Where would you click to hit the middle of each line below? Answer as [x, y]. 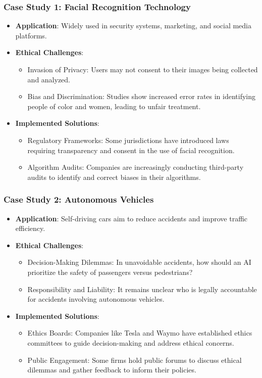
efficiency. [30, 228]
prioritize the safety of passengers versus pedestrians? [110, 272]
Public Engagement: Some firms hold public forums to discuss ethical [135, 360]
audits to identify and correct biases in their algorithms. [114, 177]
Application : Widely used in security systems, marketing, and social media [134, 26]
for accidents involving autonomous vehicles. [96, 299]
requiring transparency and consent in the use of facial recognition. [131, 150]
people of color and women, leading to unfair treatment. [114, 106]
